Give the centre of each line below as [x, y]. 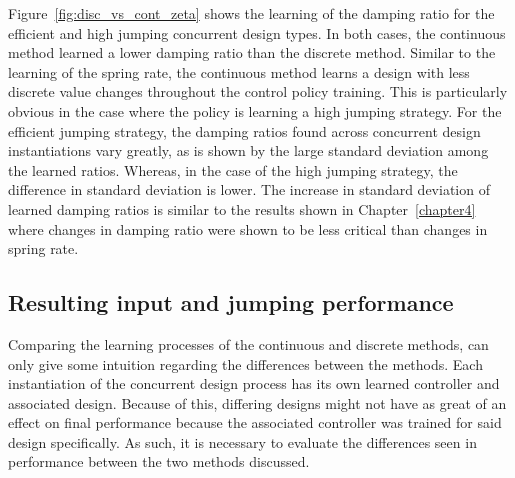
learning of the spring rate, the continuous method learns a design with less [239, 71]
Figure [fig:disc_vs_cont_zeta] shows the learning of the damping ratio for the [251, 13]
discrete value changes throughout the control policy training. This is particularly [258, 91]
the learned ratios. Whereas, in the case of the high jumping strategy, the [233, 169]
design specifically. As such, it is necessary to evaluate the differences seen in [242, 441]
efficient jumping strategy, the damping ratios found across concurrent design [244, 130]
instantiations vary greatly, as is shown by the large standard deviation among [248, 150]
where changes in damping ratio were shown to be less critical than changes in [248, 228]
